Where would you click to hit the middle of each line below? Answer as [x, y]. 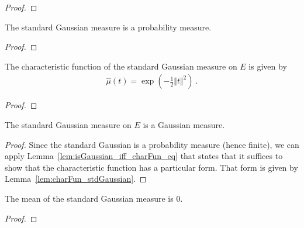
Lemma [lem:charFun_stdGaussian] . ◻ [76, 179]
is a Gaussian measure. [184, 125]
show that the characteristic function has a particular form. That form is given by [151, 167]
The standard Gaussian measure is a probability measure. [108, 27]
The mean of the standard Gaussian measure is [89, 198]
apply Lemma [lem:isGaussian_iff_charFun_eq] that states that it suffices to [144, 156]
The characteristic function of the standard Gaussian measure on [121, 66]
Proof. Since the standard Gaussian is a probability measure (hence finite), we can [152, 144]
